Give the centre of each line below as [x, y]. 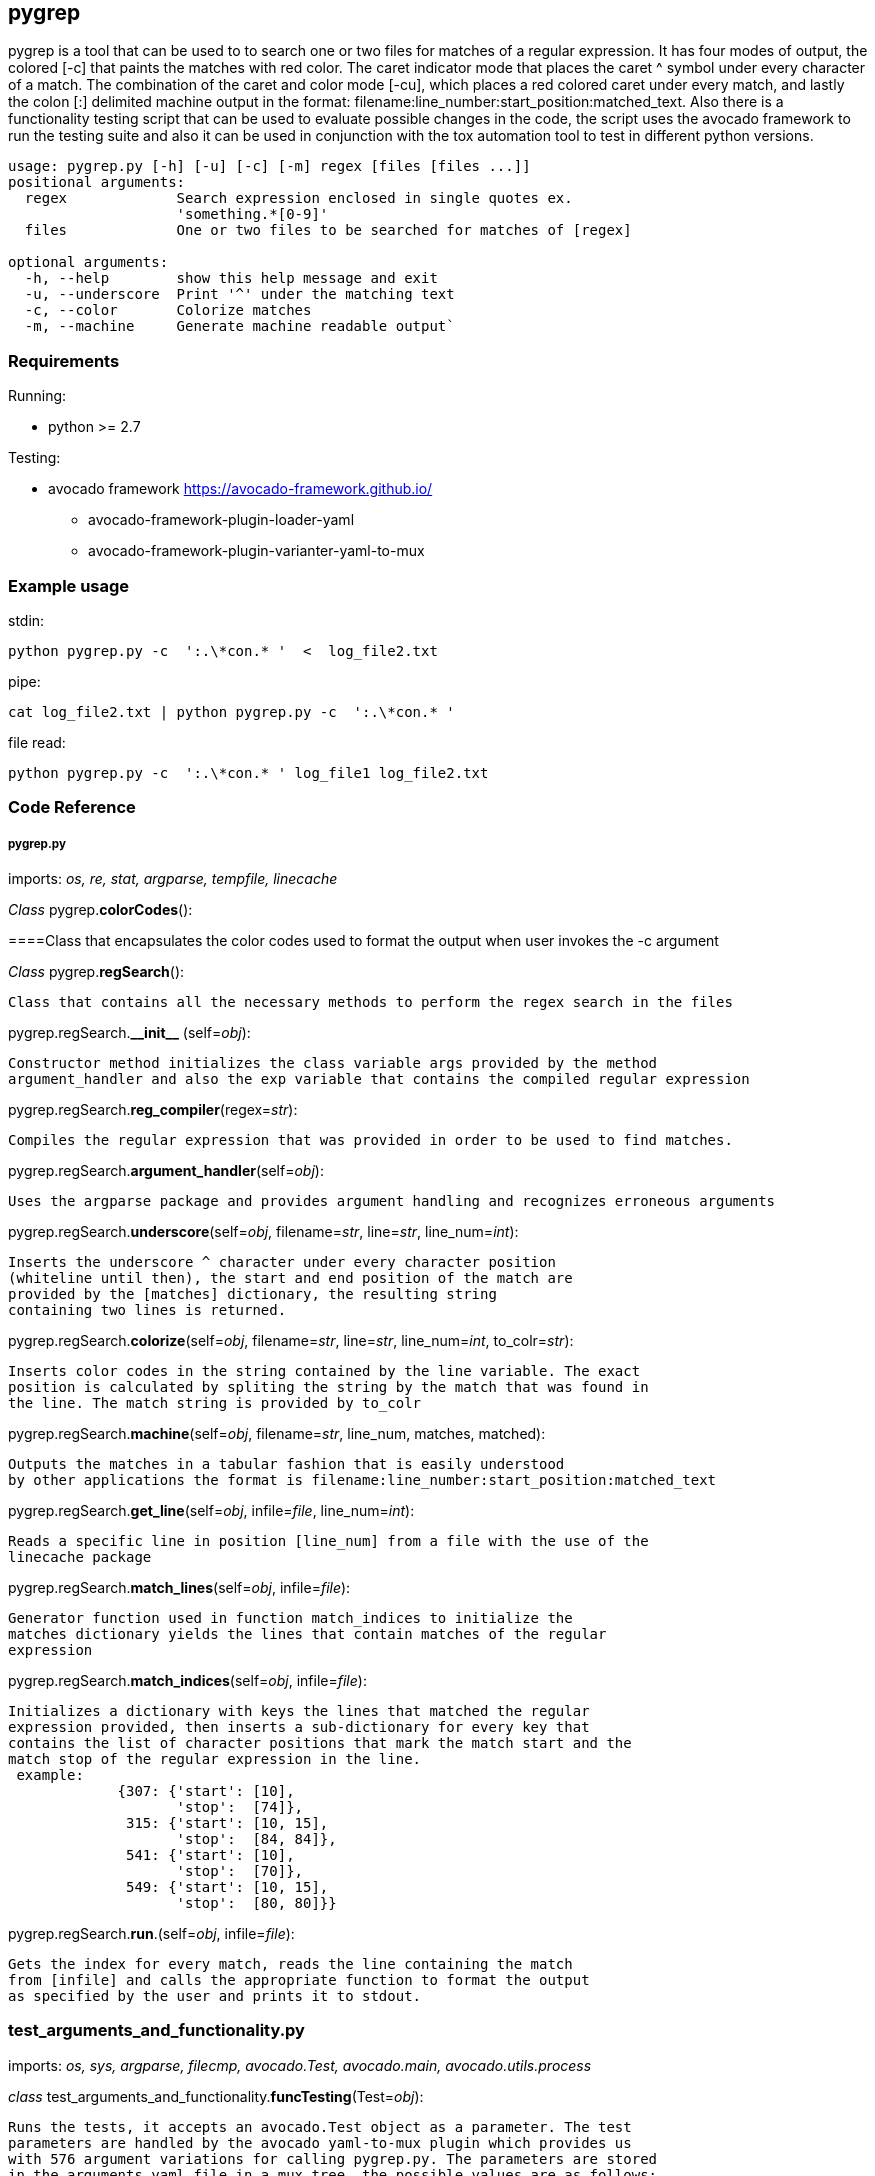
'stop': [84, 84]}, [256, 1839]
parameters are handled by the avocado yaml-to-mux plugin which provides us [320, 2142]
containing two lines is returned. [147, 1310]
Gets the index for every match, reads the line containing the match [290, 1964]
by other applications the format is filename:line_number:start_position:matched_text [362, 1480]
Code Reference [72, 807]
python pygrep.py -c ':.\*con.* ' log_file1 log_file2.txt [248, 772]
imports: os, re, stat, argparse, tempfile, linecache [173, 879]
